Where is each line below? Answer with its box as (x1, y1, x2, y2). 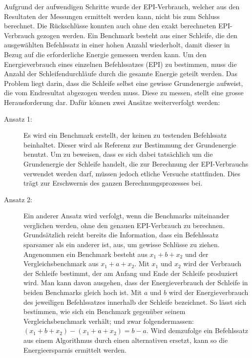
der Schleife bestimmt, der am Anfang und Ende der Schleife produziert (23, 268, 238, 278)
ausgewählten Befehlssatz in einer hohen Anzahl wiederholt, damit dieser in (4, 40, 230, 50)
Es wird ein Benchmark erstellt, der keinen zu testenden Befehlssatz (23, 130, 227, 140)
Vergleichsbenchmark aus (23, 258, 99, 269)
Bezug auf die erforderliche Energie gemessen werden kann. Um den (4, 49, 207, 59)
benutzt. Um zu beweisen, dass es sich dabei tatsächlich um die (23, 149, 213, 159)
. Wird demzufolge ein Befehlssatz (147, 325, 249, 336)
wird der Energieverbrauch (168, 287, 249, 297)
